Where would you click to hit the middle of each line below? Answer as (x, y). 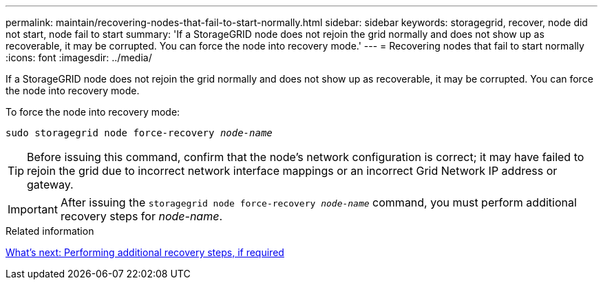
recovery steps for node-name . (141, 216)
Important (33, 209)
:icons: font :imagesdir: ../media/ (79, 57)
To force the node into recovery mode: (93, 112)
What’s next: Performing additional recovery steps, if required (145, 252)
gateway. (50, 184)
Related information (50, 231)
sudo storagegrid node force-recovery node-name (139, 133)
